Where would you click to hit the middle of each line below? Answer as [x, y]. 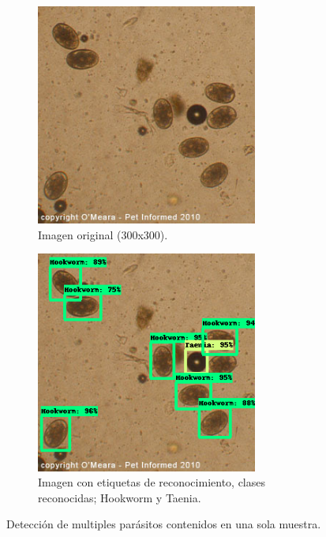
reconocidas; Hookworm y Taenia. [120, 497]
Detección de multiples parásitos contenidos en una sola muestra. [164, 524]
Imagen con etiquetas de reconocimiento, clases [152, 482]
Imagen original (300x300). [103, 234]
